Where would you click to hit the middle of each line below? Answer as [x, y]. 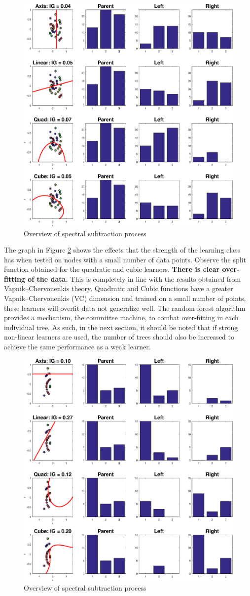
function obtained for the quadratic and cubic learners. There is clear [112, 269]
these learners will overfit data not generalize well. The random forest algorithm [125, 308]
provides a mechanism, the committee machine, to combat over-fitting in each [121, 318]
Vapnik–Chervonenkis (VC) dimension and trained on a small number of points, [125, 298]
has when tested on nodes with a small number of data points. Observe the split [125, 259]
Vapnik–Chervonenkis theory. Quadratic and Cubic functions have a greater [119, 288]
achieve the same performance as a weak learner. [77, 347]
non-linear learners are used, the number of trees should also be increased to [119, 337]
